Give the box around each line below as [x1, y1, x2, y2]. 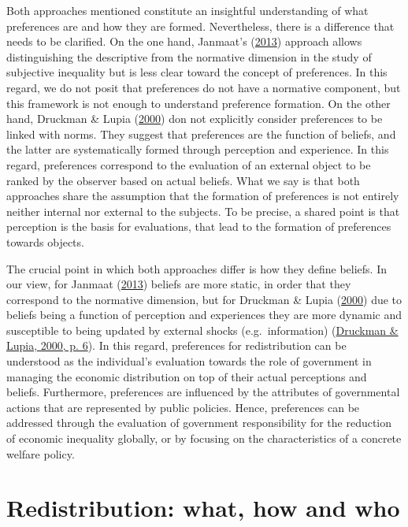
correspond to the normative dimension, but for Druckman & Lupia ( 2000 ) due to [6, 291, 402, 307]
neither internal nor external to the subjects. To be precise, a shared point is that [6, 202, 400, 219]
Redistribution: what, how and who [6, 492, 400, 524]
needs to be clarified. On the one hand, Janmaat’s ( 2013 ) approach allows [6, 33, 362, 50]
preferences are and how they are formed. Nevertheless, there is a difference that [6, 17, 395, 34]
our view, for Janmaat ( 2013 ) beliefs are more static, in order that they [6, 276, 351, 292]
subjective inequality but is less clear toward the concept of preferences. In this [6, 64, 388, 80]
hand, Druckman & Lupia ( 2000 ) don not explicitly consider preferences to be [6, 110, 383, 127]
